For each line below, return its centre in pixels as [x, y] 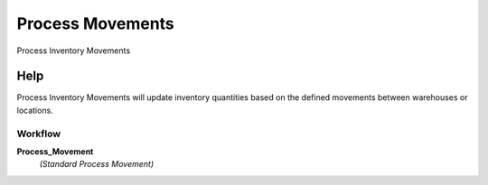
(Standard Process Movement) [97, 164]
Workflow [39, 134]
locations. [35, 110]
